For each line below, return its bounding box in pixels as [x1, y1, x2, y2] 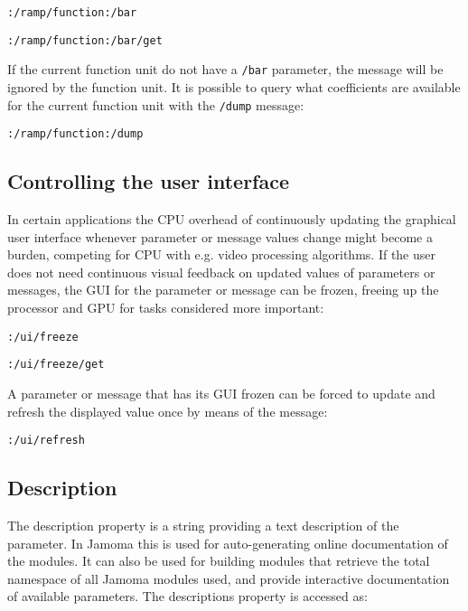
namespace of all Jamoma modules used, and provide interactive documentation [7, 569, 450, 587]
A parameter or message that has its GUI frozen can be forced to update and [7, 383, 435, 402]
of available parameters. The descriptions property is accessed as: [7, 587, 368, 606]
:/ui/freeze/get [7, 358, 105, 371]
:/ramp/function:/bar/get [7, 33, 163, 47]
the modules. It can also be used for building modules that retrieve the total [7, 551, 430, 570]
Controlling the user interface [7, 167, 290, 195]
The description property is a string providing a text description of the [7, 516, 399, 534]
